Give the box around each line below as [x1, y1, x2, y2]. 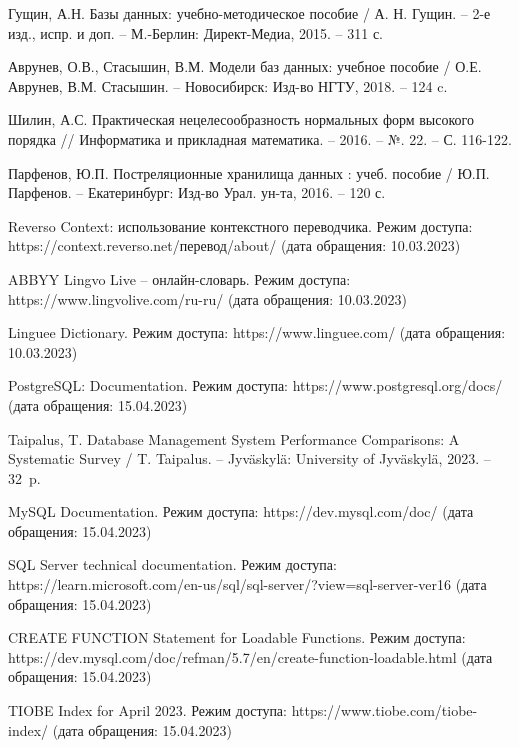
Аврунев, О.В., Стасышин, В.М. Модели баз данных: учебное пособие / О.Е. [8, 56, 482, 77]
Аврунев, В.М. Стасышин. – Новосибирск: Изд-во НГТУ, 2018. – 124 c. [8, 75, 448, 96]
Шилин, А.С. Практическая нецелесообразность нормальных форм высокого [8, 109, 474, 130]
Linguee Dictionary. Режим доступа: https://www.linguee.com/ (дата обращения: [8, 322, 506, 343]
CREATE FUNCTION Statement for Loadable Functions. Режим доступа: [8, 627, 466, 648]
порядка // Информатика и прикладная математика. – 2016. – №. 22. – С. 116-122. [8, 128, 512, 149]
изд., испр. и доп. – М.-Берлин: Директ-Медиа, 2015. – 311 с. [8, 22, 383, 43]
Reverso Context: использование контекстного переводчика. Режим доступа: [8, 215, 473, 236]
